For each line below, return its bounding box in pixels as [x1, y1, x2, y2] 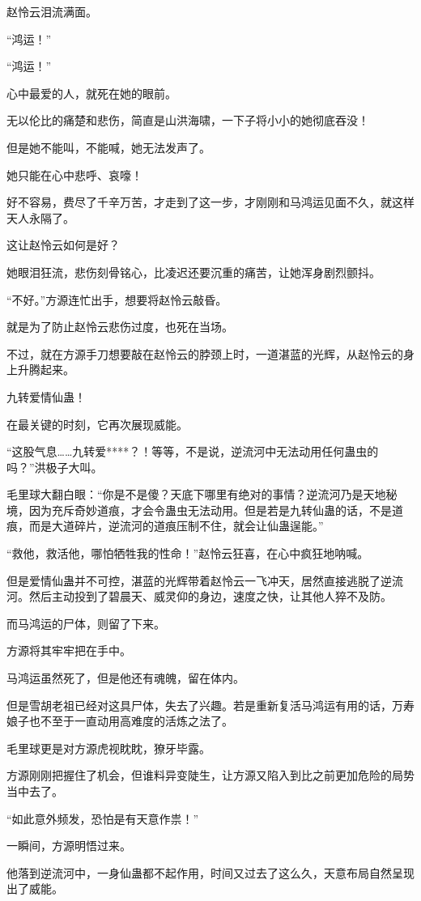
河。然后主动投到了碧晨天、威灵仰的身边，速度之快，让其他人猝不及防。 [6, 588, 392, 605]
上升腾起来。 [6, 361, 74, 378]
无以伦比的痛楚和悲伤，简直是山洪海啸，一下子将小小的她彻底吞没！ [6, 112, 369, 129]
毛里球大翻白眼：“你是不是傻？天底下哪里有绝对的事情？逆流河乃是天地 [6, 486, 386, 503]
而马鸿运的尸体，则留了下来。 [6, 614, 165, 631]
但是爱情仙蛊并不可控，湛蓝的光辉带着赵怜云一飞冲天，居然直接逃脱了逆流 [6, 572, 403, 589]
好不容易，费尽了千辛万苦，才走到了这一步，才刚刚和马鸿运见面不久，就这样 [6, 193, 415, 210]
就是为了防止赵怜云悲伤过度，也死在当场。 [6, 318, 233, 335]
